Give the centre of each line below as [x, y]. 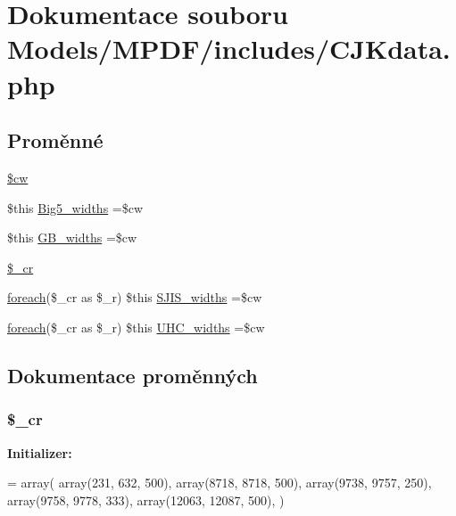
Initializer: [40, 452]
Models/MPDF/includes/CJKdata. [229, 49]
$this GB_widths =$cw [72, 238]
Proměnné [55, 140]
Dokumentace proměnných [133, 375]
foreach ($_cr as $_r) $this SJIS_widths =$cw [135, 297]
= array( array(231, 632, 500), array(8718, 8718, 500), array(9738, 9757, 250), [220, 483]
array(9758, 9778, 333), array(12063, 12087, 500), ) [146, 500]
